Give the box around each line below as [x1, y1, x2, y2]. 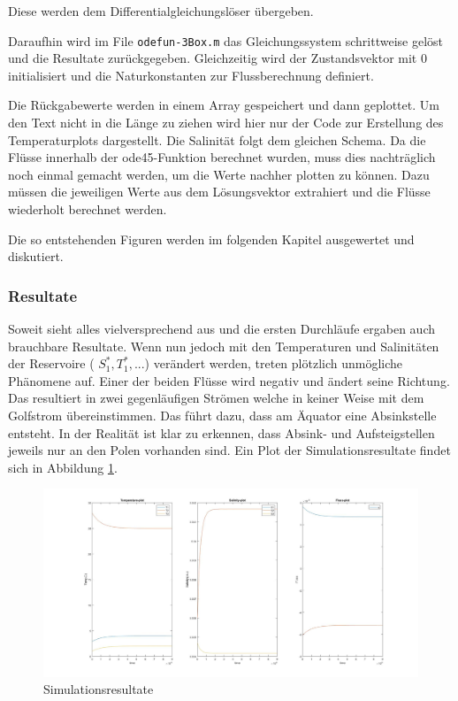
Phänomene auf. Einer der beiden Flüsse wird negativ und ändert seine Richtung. [8, 371, 450, 389]
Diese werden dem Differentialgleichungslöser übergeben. [8, 2, 314, 19]
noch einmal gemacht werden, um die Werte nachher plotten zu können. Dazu [8, 165, 430, 183]
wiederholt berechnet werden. [8, 200, 167, 218]
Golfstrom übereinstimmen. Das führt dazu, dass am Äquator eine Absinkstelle [8, 405, 437, 424]
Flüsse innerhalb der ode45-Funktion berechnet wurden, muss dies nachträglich [8, 148, 436, 166]
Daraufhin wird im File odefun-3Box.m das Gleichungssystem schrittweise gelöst [8, 31, 444, 50]
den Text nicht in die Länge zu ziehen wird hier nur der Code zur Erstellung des [8, 113, 444, 132]
